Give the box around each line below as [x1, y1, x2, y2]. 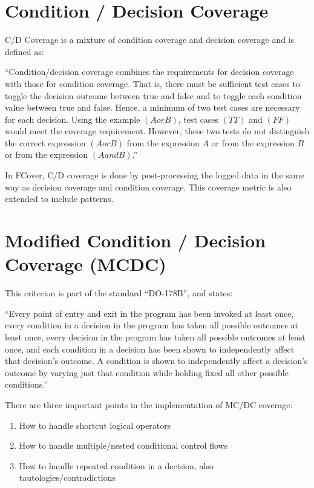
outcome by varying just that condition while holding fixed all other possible [5, 366, 289, 379]
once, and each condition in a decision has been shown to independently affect [5, 342, 295, 355]
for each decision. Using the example [5, 112, 140, 125]
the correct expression [5, 136, 86, 149]
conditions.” [5, 378, 48, 391]
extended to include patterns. [5, 192, 114, 205]
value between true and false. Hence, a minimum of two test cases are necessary [5, 101, 300, 114]
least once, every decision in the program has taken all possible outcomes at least [5, 330, 306, 343]
